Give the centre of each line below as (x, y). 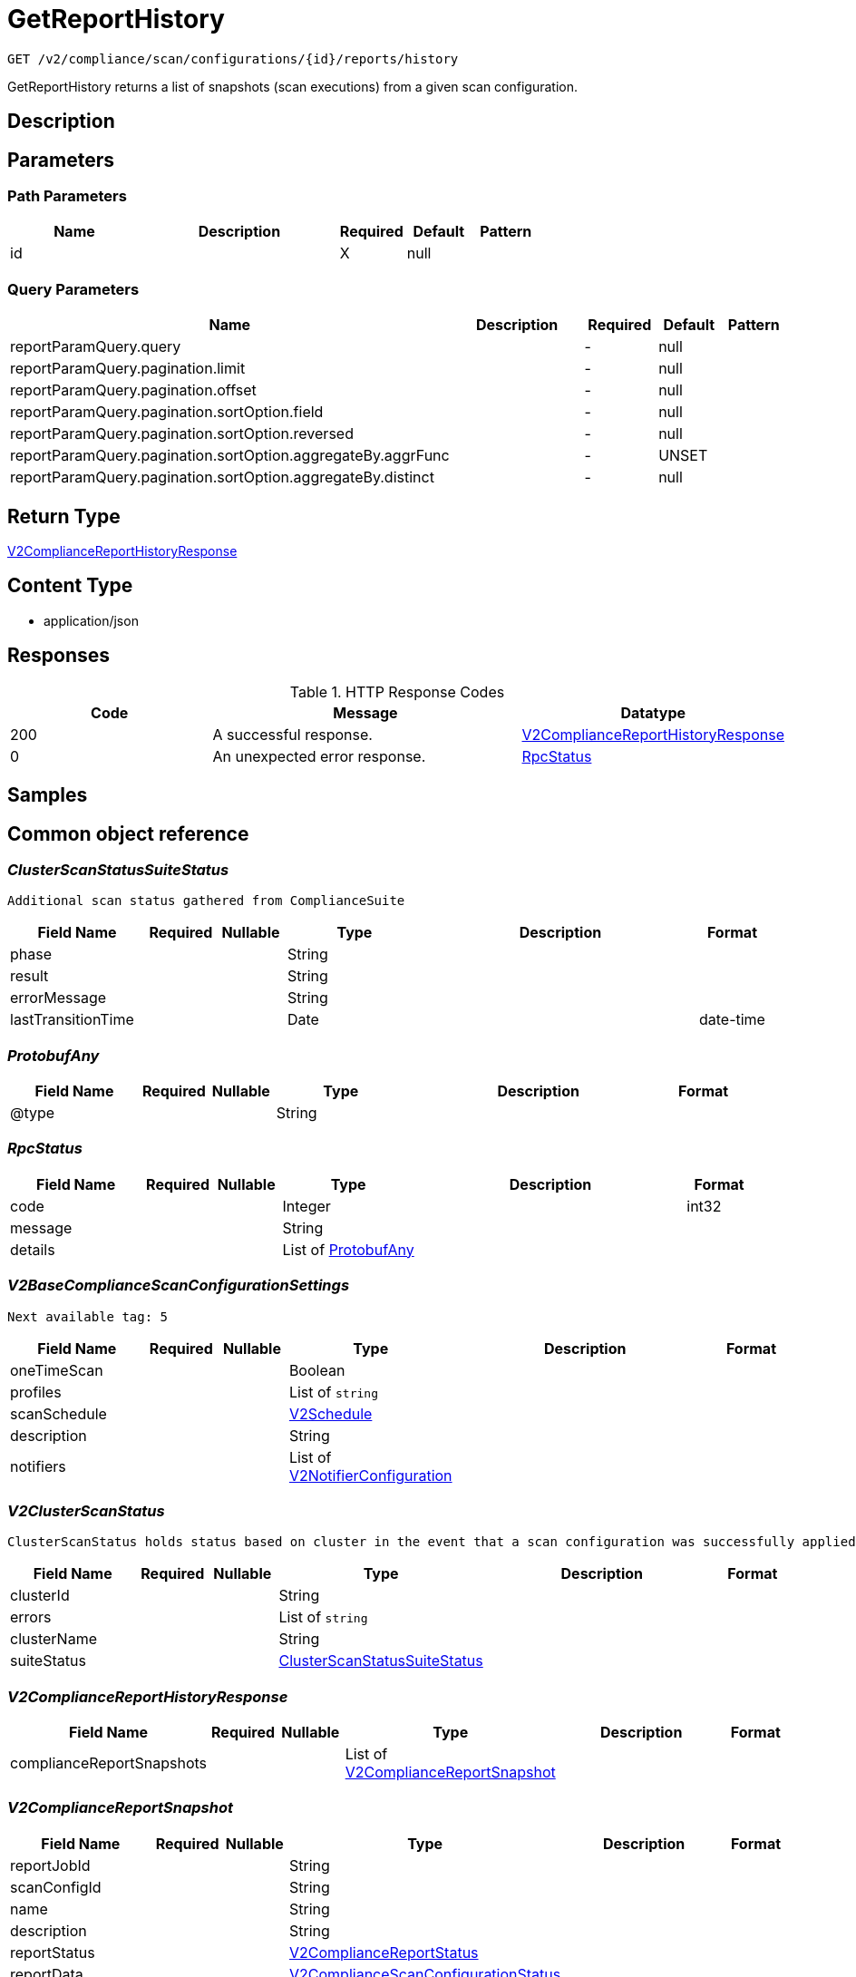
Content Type (70, 586)
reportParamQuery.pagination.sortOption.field (167, 412)
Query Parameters (73, 289)
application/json (91, 620)
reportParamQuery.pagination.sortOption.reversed (182, 434)
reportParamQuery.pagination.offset (133, 390)
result (29, 976)
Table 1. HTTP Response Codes (397, 691)
